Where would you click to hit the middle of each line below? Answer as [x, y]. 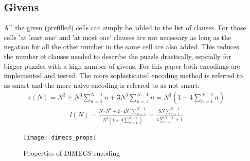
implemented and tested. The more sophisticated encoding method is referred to [124, 75]
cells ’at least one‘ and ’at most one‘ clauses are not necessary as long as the [117, 37]
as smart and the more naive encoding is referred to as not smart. [102, 85]
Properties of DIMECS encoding [72, 153]
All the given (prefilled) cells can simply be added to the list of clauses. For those [125, 28]
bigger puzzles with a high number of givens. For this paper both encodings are [122, 66]
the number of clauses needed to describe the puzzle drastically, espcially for [118, 56]
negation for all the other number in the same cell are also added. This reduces [122, 47]
